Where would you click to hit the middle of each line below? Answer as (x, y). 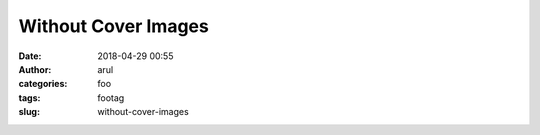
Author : (35, 69)
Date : (30, 56)
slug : (29, 112)
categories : (43, 84)
